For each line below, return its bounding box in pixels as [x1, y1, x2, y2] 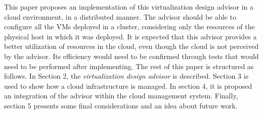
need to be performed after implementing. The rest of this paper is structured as [4, 61, 254, 71]
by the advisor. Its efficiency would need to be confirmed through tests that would [4, 50, 259, 61]
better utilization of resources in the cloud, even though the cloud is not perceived [4, 41, 259, 51]
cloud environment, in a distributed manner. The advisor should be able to [4, 11, 236, 22]
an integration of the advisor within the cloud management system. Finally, [4, 90, 238, 101]
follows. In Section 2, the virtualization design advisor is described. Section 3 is [4, 71, 249, 81]
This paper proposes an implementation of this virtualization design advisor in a [4, 2, 253, 12]
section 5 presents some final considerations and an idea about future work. [4, 100, 238, 110]
